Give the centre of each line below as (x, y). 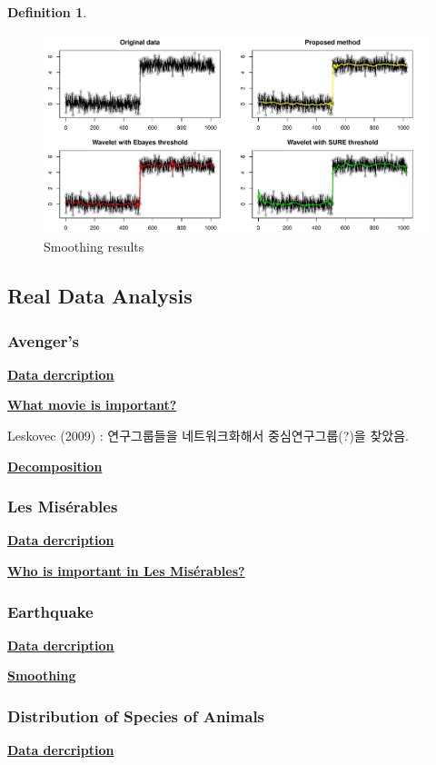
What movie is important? (92, 405)
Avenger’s (44, 340)
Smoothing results (94, 247)
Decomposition (55, 466)
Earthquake (50, 611)
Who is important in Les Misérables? (126, 571)
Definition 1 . (47, 12)
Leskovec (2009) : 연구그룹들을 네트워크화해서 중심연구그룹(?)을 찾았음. (208, 436)
